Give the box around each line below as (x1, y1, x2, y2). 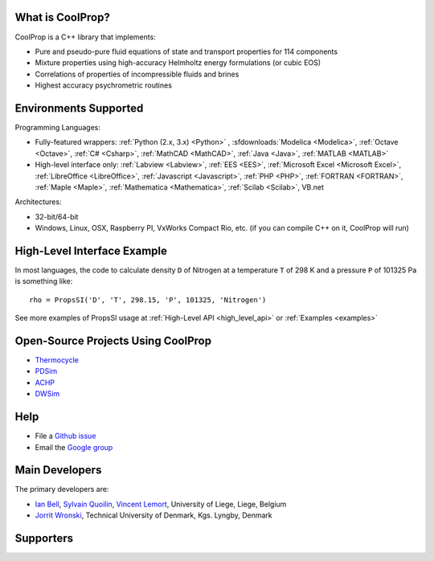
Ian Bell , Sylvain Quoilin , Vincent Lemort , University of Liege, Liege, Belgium (35, 499, 287, 509)
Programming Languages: (14, 122, 100, 132)
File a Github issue (35, 431, 96, 441)
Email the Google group (35, 442, 113, 452)
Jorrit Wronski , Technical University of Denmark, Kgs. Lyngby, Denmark (35, 510, 272, 520)
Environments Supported (14, 101, 144, 115)
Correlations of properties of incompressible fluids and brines (35, 69, 240, 79)
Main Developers (14, 463, 102, 477)
